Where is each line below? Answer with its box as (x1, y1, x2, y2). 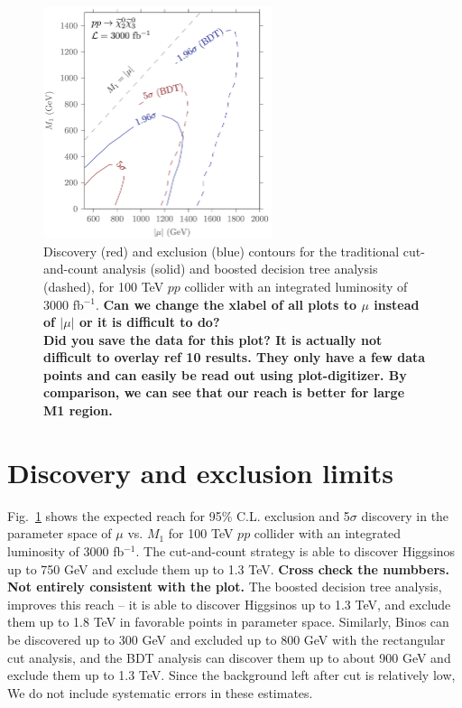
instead (374, 294, 420, 313)
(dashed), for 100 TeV (43, 276, 164, 295)
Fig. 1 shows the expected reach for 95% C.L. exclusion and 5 (7, 506, 350, 525)
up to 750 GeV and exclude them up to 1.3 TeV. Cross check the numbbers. (7, 559, 449, 578)
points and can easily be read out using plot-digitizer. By (43, 365, 407, 384)
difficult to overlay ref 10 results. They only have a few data (43, 348, 426, 367)
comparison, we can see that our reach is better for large (43, 383, 405, 402)
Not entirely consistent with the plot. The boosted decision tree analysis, (7, 577, 442, 596)
